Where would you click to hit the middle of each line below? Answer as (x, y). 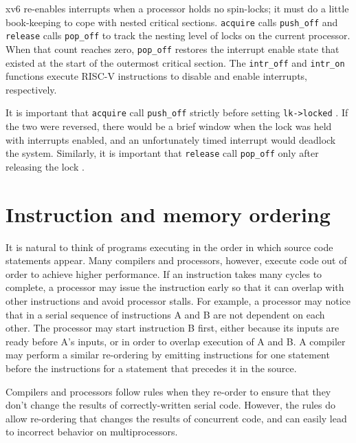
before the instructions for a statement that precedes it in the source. (151, 368)
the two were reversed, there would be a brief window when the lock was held (169, 126)
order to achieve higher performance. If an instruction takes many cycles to (164, 273)
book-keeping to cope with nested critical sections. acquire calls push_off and (172, 22)
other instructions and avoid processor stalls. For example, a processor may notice (178, 301)
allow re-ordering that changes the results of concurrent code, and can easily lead (176, 418)
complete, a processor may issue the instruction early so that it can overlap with (175, 287)
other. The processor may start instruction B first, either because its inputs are (173, 328)
